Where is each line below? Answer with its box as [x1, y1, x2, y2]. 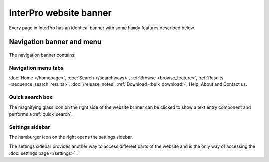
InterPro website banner [9, 7, 112, 18]
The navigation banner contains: [9, 52, 76, 58]
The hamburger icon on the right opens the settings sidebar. [9, 134, 133, 140]
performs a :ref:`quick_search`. [9, 111, 73, 117]
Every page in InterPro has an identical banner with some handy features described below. [9, 25, 195, 31]
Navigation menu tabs [9, 64, 64, 71]
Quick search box [9, 94, 53, 101]
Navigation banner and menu [9, 38, 102, 46]
